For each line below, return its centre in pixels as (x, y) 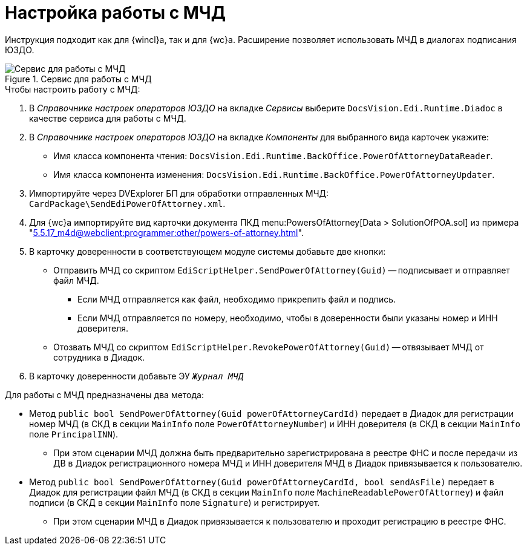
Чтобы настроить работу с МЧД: (73, 89)
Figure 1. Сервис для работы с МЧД (78, 79)
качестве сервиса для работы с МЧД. (108, 118)
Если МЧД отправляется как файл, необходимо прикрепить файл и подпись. (237, 299)
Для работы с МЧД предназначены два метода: (104, 394)
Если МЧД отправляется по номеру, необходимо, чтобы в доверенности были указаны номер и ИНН (288, 318)
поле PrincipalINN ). (74, 434)
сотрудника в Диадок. (99, 357)
